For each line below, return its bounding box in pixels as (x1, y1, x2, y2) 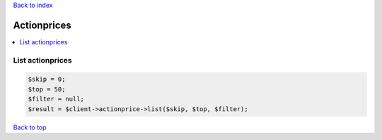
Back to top (13, 123, 47, 132)
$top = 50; (28, 85, 66, 93)
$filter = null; (28, 95, 85, 103)
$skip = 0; (28, 75, 66, 84)
